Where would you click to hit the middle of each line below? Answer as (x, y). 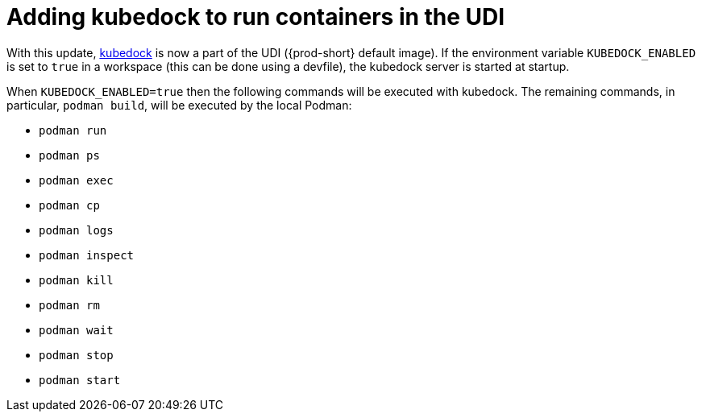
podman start (80, 380)
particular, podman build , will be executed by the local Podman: (179, 105)
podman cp (69, 205)
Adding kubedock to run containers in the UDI (256, 17)
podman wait (76, 330)
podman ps (69, 155)
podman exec (76, 180)
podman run (73, 130)
